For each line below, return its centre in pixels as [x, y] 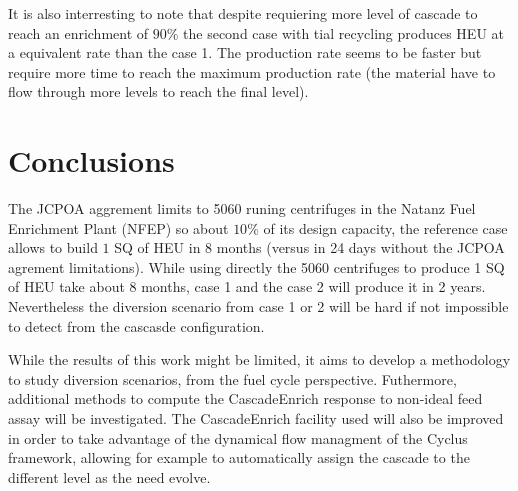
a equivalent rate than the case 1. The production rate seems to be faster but [245, 52]
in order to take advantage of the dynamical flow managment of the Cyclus [238, 437]
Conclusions [91, 160]
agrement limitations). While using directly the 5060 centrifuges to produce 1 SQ [256, 266]
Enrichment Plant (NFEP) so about [118, 227]
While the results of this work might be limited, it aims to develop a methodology [259, 359]
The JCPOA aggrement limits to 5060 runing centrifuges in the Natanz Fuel [242, 208]
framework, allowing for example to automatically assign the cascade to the [239, 457]
